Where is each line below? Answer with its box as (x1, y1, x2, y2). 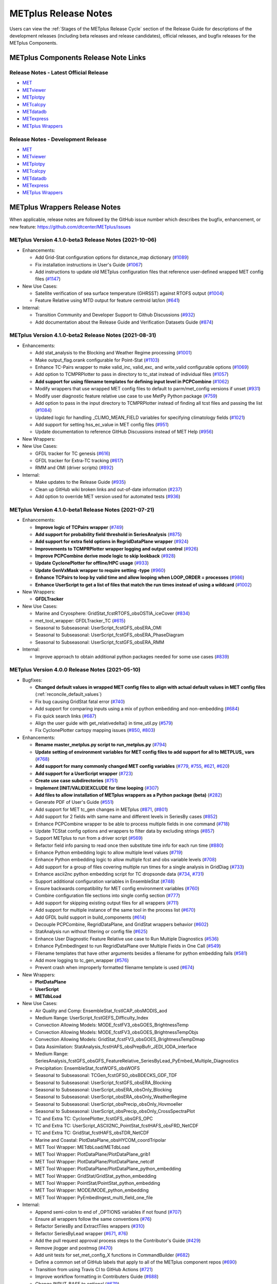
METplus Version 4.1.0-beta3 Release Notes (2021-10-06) (9, 236, 156, 243)
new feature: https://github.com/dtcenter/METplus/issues (9, 223, 131, 230)
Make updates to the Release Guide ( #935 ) (35, 479, 126, 485)
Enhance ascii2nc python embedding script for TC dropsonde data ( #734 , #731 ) (35, 871, 204, 877)
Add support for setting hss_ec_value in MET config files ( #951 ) (35, 422, 169, 428)
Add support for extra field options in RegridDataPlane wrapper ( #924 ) (35, 538, 189, 544)
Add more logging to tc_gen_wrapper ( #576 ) (35, 957, 129, 963)
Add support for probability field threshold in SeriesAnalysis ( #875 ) (35, 531, 182, 537)
